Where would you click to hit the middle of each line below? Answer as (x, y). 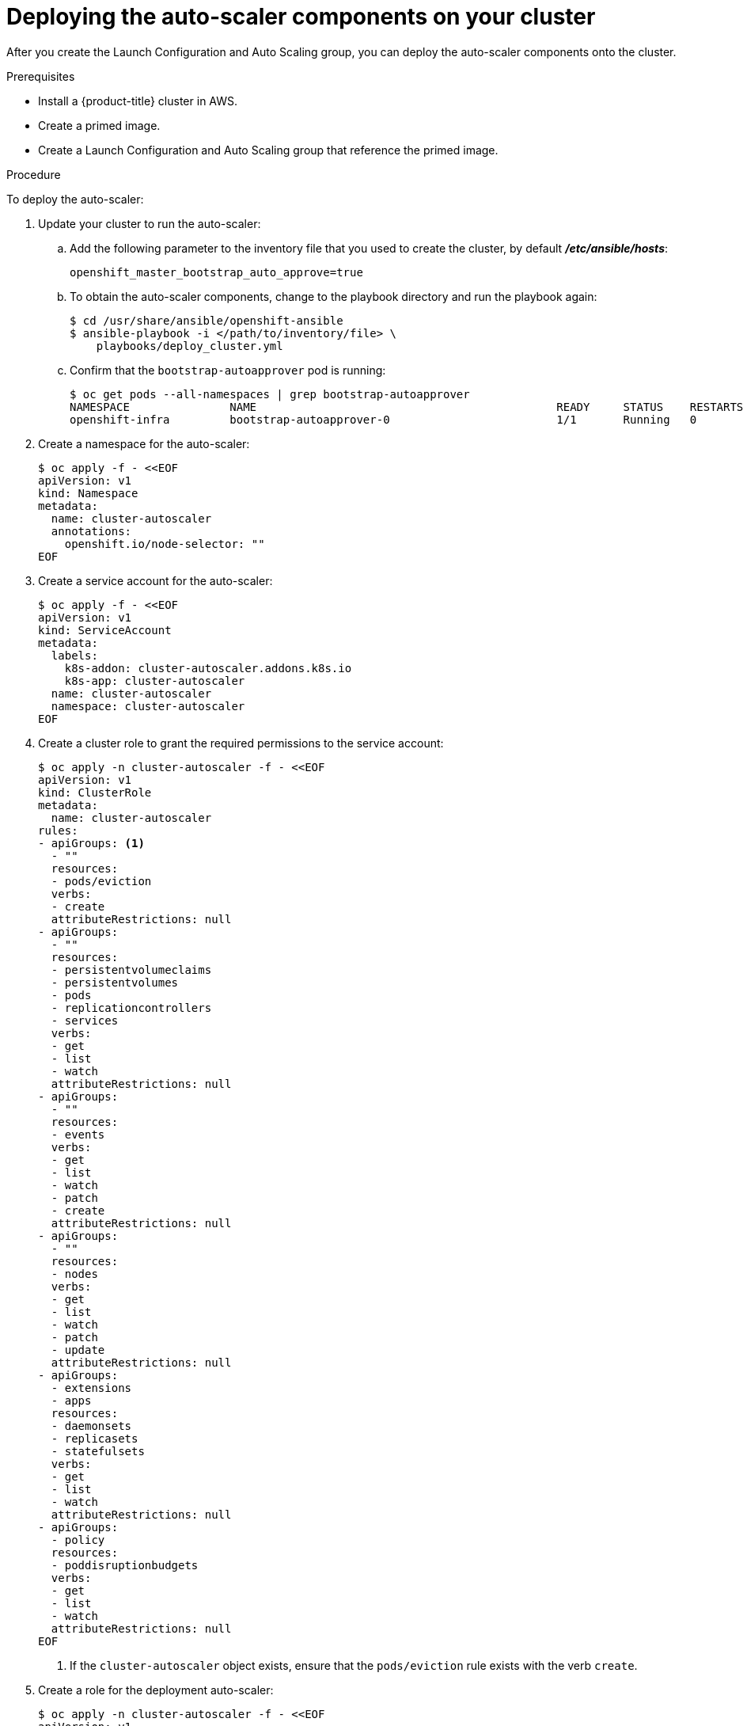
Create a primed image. (99, 125)
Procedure (34, 174)
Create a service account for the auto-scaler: (155, 580)
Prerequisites (41, 76)
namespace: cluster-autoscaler (148, 706)
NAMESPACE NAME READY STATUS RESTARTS (407, 407)
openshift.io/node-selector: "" (165, 544)
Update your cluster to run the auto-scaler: (150, 223)
